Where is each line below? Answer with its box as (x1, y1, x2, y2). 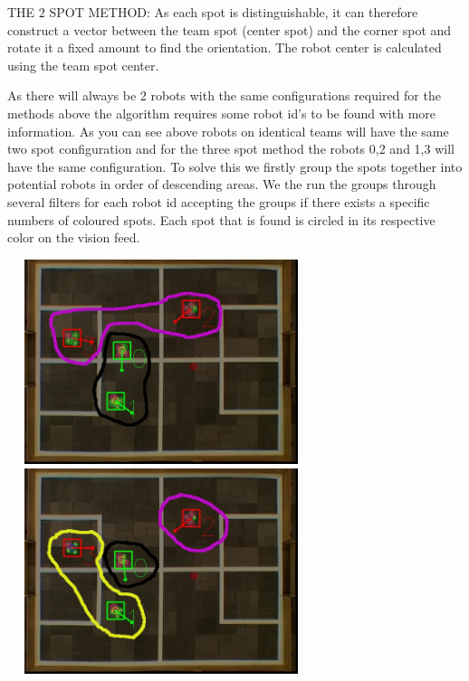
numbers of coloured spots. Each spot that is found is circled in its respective (7, 210, 435, 229)
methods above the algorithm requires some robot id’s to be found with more (7, 103, 436, 122)
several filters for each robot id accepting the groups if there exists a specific (7, 192, 430, 211)
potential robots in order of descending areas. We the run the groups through (7, 175, 436, 194)
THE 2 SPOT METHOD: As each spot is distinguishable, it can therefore (7, 3, 418, 21)
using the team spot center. (7, 55, 159, 74)
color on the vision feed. (7, 228, 140, 247)
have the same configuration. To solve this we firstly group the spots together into (7, 156, 463, 175)
